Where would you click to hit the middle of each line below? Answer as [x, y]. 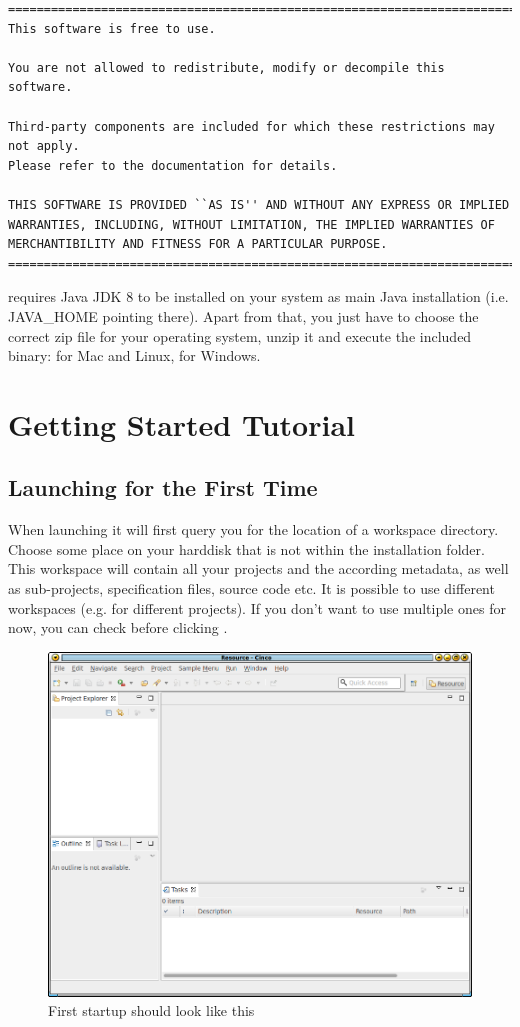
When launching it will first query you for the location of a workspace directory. [253, 529]
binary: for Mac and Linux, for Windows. [134, 355]
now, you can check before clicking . [118, 627]
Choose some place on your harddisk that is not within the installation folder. [246, 548]
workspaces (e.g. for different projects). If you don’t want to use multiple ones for [257, 607]
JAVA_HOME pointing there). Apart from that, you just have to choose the [243, 315]
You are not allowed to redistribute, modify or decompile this [226, 67]
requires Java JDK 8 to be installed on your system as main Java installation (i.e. [258, 296]
